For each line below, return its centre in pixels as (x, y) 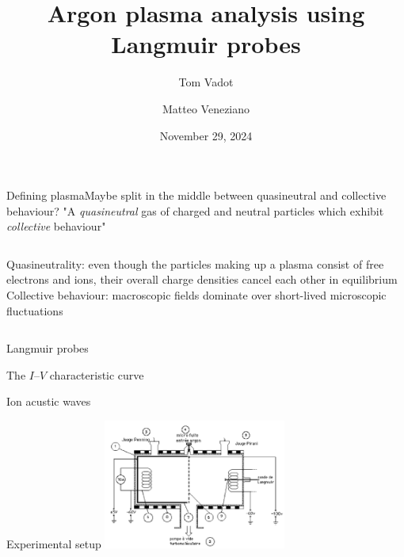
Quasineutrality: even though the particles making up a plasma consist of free (195, 263)
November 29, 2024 (206, 135)
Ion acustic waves (49, 401)
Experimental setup (54, 543)
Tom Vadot (206, 82)
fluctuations (35, 310)
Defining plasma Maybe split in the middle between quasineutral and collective (196, 195)
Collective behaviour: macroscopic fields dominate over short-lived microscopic (196, 295)
